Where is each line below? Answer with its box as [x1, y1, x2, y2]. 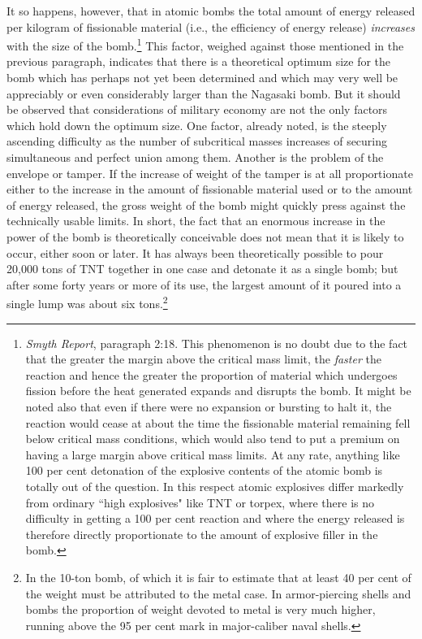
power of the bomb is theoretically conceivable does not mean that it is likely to [6, 228, 404, 245]
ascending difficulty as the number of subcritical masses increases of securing [6, 133, 388, 150]
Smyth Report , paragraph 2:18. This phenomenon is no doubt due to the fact [25, 334, 408, 351]
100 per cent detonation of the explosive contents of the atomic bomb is [25, 462, 383, 479]
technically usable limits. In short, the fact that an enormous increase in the [6, 212, 385, 229]
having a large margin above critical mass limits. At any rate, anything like [25, 446, 400, 463]
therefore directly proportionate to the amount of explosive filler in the [25, 525, 378, 542]
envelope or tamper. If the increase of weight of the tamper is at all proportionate [6, 164, 413, 181]
